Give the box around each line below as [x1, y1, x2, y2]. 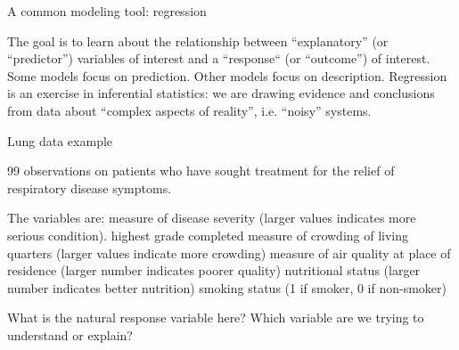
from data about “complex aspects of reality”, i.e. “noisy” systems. [7, 101, 372, 119]
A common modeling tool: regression [7, 2, 207, 20]
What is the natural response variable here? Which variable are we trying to [7, 308, 424, 327]
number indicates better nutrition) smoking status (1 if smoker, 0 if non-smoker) [7, 278, 447, 297]
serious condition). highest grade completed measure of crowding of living [7, 225, 409, 244]
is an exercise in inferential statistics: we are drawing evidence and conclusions [7, 84, 435, 102]
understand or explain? [7, 325, 133, 344]
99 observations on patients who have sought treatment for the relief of [7, 161, 395, 180]
